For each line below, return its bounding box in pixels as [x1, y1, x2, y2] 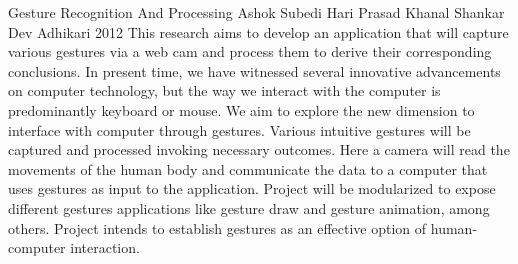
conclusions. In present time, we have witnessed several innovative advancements [8, 60, 501, 81]
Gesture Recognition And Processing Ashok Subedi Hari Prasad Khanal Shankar [8, 2, 505, 22]
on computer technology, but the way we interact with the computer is [8, 80, 441, 101]
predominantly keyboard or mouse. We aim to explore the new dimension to [8, 99, 475, 120]
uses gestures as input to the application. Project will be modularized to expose [8, 178, 496, 199]
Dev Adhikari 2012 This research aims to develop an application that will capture [8, 21, 509, 42]
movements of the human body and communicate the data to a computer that [8, 158, 488, 179]
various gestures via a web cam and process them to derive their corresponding [8, 41, 492, 62]
